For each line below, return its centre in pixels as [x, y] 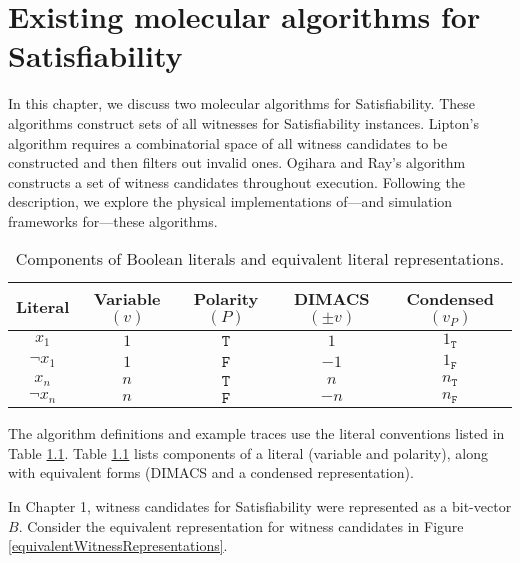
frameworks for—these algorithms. [113, 220]
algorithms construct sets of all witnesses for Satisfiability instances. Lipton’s [243, 122]
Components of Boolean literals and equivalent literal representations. [260, 259]
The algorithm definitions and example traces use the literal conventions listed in [256, 433]
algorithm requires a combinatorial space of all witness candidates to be [228, 142]
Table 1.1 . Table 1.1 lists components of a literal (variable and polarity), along [248, 452]
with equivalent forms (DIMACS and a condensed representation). [211, 472]
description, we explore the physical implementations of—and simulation [230, 201]
